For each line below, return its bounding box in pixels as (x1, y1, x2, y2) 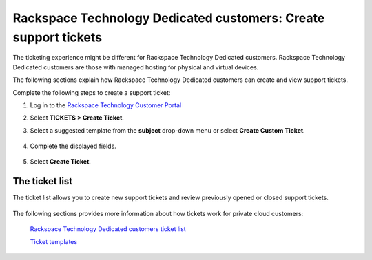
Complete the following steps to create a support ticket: (12, 88, 171, 96)
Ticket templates (30, 237, 78, 246)
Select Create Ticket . (30, 158, 91, 166)
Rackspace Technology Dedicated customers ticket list (30, 225, 186, 233)
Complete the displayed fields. (30, 142, 116, 151)
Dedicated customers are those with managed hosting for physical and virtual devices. (12, 63, 259, 72)
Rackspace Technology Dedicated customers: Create (12, 10, 325, 25)
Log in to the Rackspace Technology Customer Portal (30, 100, 182, 109)
